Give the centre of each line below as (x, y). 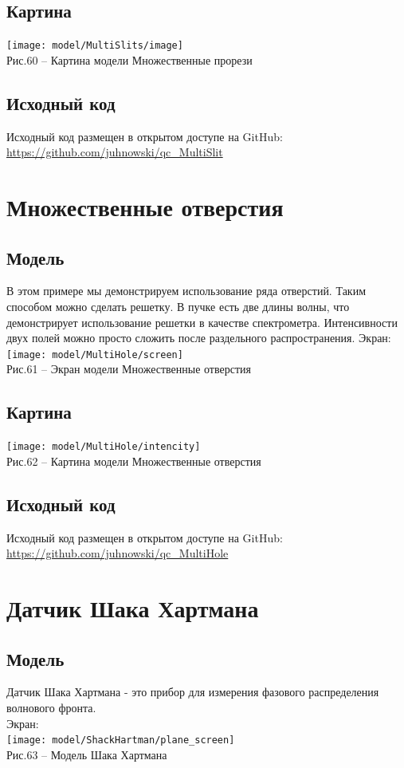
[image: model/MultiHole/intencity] (104, 447)
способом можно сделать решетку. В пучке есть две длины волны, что (178, 307)
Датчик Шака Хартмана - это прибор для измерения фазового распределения (193, 692)
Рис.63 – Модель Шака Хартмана (87, 754)
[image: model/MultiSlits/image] (95, 46)
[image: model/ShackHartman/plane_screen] (121, 740)
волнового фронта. (51, 708)
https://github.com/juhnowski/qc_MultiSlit (115, 152)
